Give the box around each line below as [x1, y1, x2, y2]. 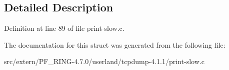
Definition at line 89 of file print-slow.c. [4, 23, 124, 33]
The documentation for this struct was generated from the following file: [4, 39, 225, 50]
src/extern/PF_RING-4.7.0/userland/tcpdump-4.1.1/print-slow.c [4, 56, 204, 67]
